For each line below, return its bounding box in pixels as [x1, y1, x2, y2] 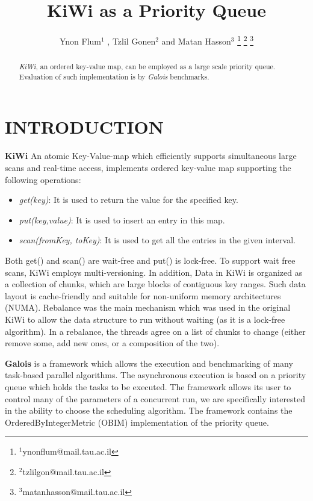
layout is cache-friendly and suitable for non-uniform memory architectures [5, 289, 281, 302]
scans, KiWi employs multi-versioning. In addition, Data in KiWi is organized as [5, 266, 303, 278]
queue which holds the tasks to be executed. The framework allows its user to [5, 380, 291, 393]
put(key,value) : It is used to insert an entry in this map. [19, 213, 225, 226]
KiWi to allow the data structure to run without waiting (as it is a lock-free [5, 313, 285, 325]
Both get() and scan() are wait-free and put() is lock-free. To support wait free [5, 254, 296, 266]
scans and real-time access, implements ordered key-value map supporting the [5, 161, 291, 174]
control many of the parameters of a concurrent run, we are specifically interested [5, 392, 306, 405]
